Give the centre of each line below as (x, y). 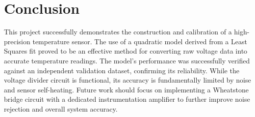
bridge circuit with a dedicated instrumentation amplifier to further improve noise (127, 99)
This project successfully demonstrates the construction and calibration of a (118, 32)
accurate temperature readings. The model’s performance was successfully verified (127, 60)
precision (17, 41)
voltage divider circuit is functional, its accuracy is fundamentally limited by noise (127, 80)
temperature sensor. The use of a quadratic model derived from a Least (140, 41)
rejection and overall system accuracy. (61, 108)
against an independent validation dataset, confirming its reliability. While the (122, 70)
